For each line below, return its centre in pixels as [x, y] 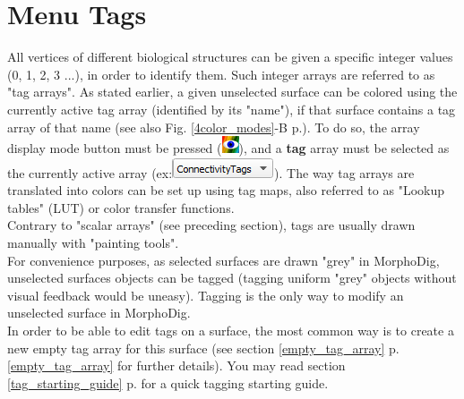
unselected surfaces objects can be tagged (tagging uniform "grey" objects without [232, 278]
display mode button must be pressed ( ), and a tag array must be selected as [228, 148]
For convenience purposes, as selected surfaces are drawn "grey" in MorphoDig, [223, 260]
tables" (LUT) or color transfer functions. [121, 207]
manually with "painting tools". [93, 243]
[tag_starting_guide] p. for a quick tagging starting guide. [168, 382]
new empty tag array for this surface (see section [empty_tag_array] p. [203, 348]
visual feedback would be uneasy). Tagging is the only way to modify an [206, 295]
